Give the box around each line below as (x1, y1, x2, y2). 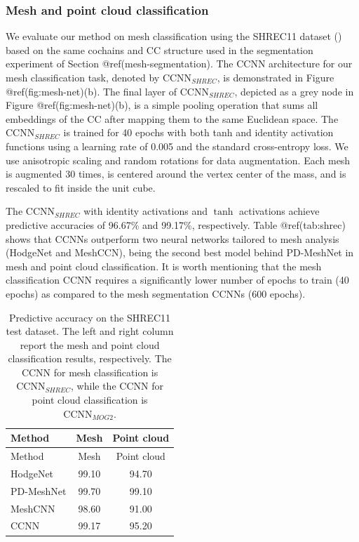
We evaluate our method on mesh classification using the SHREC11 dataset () (6, 29, 342, 44)
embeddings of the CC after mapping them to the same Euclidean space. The (6, 111, 339, 126)
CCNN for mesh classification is (21, 364, 158, 379)
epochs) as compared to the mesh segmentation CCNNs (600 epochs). (6, 286, 306, 300)
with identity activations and (83, 204, 208, 218)
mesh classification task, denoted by (6, 70, 160, 84)
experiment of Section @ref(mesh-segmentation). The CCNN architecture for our (6, 56, 353, 71)
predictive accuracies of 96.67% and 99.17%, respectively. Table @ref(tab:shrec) (6, 217, 346, 232)
